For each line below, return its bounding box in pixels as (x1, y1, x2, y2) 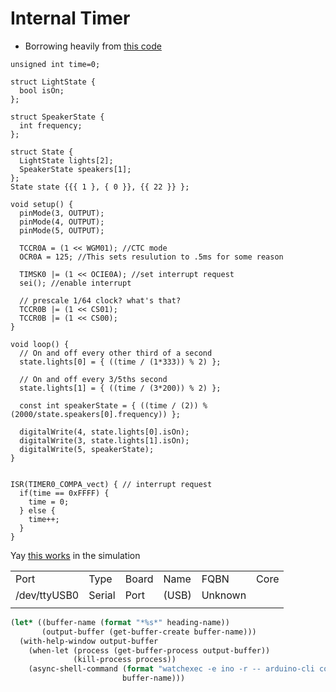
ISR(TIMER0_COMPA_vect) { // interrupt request (10, 479, 213, 489)
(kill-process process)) (73, 655, 177, 665)
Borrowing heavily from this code (24, 40, 162, 52)
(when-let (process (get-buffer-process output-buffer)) (28, 645, 271, 656)
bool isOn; (19, 85, 65, 96)
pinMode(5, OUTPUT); (19, 225, 105, 236)
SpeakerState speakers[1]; (19, 164, 132, 174)
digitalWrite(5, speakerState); (19, 444, 155, 454)
